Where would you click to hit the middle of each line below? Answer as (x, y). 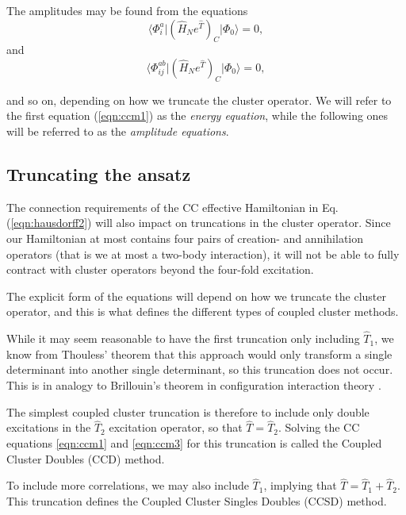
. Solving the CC (319, 427)
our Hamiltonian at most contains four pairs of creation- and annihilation (185, 238)
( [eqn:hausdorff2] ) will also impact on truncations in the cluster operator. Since (199, 223)
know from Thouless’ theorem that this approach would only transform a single (199, 354)
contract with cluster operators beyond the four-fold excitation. (160, 269)
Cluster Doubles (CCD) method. (86, 458)
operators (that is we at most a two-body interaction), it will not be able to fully (203, 254)
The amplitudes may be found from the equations (127, 10)
